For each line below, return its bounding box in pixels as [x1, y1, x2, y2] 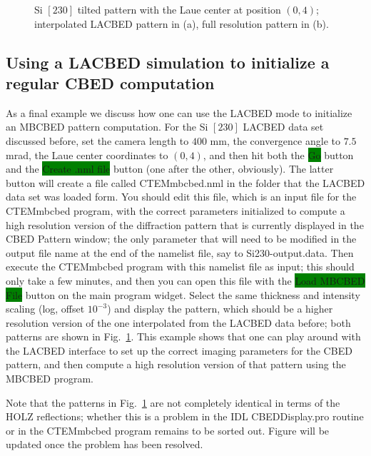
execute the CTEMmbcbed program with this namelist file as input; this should [6, 259, 355, 274]
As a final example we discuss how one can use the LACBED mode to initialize [6, 105, 352, 120]
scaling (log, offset [6, 301, 85, 316]
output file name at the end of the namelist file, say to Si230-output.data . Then [6, 245, 354, 260]
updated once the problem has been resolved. [6, 437, 203, 452]
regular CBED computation [6, 71, 215, 93]
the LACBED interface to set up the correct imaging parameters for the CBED [6, 343, 352, 358]
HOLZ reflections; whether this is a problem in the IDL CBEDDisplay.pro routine [6, 409, 364, 424]
